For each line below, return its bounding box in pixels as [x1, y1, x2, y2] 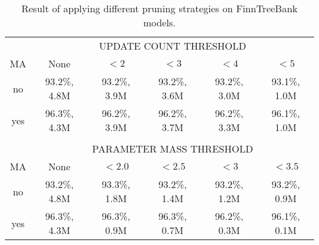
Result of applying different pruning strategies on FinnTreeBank [21, 1, 298, 15]
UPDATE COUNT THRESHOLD [99, 39, 247, 53]
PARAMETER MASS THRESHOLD [92, 141, 253, 156]
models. [143, 15, 176, 29]
